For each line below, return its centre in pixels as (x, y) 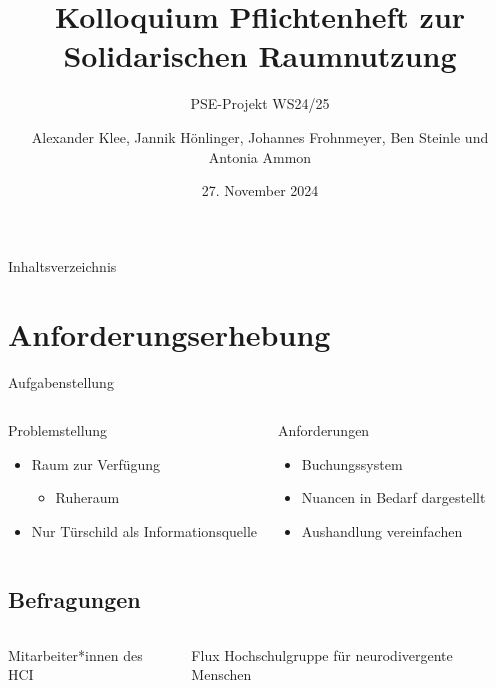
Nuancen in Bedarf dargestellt (393, 497)
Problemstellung (58, 430)
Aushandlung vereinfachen (382, 530)
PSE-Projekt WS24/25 (260, 103)
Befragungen (74, 598)
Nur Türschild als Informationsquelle (144, 530)
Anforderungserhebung (169, 334)
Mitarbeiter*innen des (75, 654)
